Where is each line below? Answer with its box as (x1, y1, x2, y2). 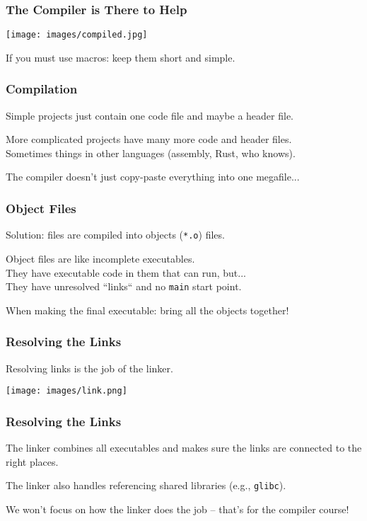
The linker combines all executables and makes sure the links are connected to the (6, 440, 362, 455)
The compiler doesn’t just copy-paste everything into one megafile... (6, 169, 300, 184)
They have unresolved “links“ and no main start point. (6, 279, 242, 294)
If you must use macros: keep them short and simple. (6, 50, 235, 64)
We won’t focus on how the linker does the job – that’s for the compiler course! (6, 501, 349, 516)
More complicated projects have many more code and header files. (6, 132, 292, 147)
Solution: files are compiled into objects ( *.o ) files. (6, 227, 225, 242)
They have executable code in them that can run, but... (6, 265, 246, 280)
